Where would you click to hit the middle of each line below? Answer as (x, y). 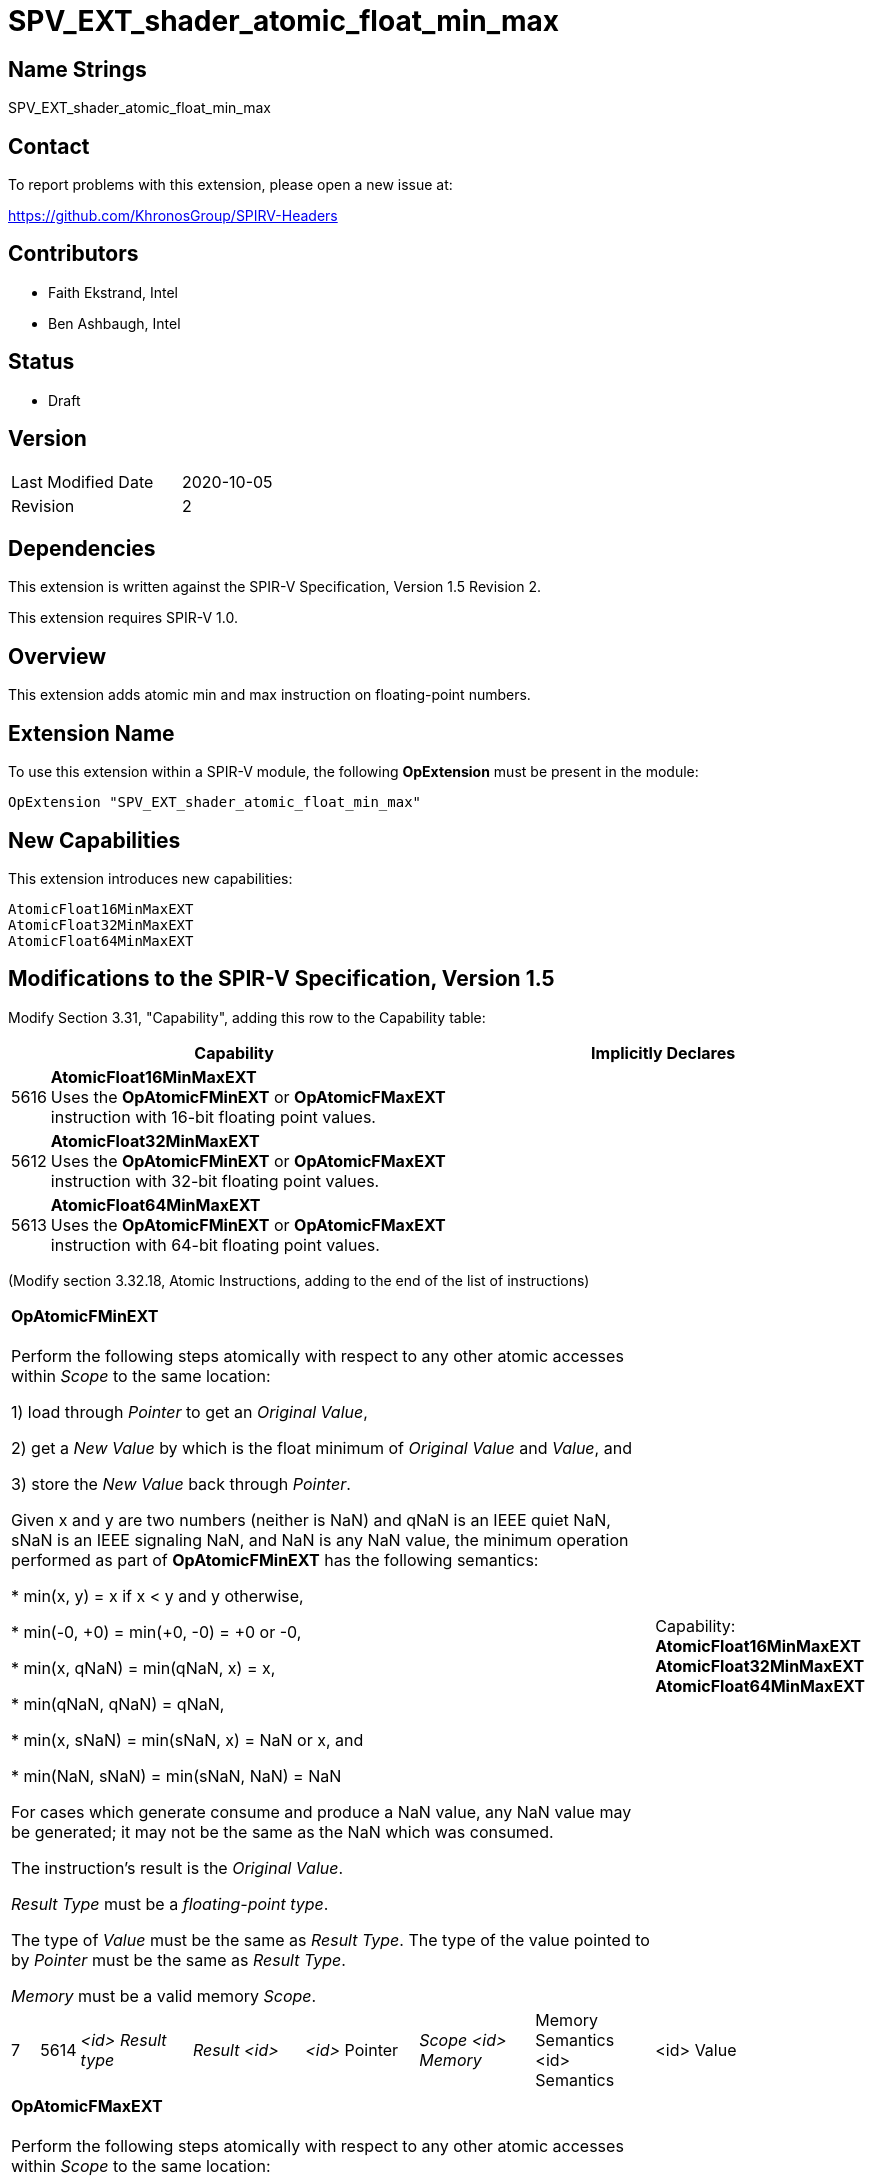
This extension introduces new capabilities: (150, 878)
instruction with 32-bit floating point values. (215, 1180)
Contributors (73, 254)
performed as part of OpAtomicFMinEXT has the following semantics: (275, 1559)
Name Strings (77, 69)
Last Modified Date (82, 481)
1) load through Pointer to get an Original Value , (189, 1411)
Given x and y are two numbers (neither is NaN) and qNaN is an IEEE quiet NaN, (311, 1519)
